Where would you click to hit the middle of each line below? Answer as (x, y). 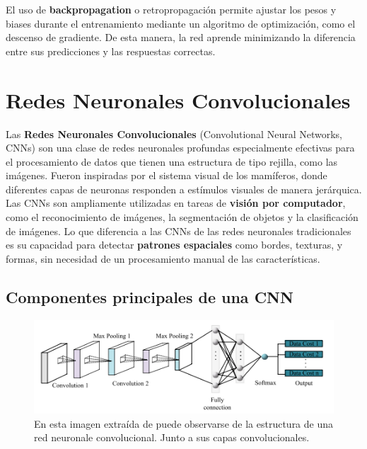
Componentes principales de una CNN (150, 296)
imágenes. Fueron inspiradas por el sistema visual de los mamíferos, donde (167, 175)
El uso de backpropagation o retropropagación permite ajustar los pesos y (171, 9)
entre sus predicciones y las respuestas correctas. (111, 51)
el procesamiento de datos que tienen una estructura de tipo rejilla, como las (172, 161)
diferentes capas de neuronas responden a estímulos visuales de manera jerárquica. (184, 189)
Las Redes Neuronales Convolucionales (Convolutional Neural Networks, (174, 133)
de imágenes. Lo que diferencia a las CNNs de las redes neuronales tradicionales (179, 231)
